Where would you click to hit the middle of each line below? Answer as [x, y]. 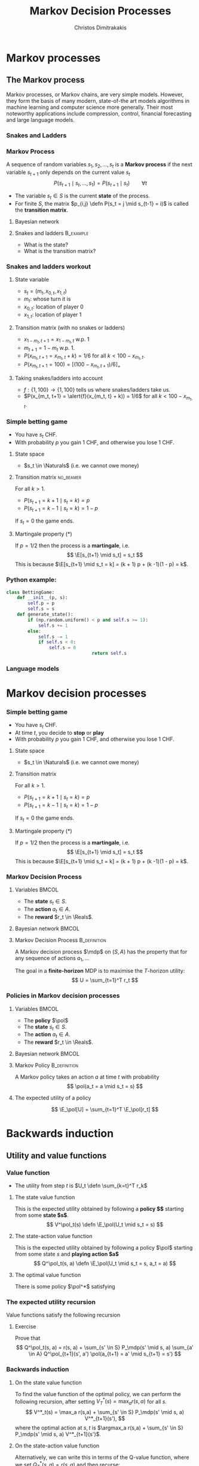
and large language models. [40, 120]
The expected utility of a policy [53, 1098]
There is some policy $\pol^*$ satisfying [65, 1287]
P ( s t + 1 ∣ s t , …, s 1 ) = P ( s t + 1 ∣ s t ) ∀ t [100, 184]
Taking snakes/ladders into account [59, 378]
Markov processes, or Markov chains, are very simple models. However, [95, 94]
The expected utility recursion [51, 1302]
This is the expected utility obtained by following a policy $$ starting [99, 1209]
